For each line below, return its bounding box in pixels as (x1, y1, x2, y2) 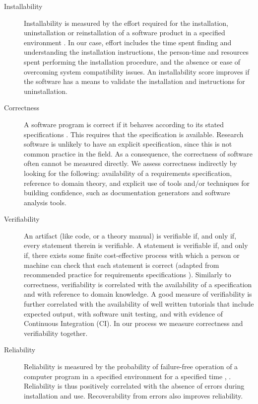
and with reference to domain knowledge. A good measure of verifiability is (24, 289, 252, 299)
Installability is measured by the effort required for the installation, (24, 17, 228, 28)
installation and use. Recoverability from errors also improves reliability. (24, 390, 243, 401)
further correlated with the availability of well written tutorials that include (24, 299, 254, 309)
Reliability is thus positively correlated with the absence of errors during (24, 381, 245, 391)
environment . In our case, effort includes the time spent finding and (24, 37, 232, 47)
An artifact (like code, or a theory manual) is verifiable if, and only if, (24, 230, 237, 241)
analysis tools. (24, 197, 66, 207)
